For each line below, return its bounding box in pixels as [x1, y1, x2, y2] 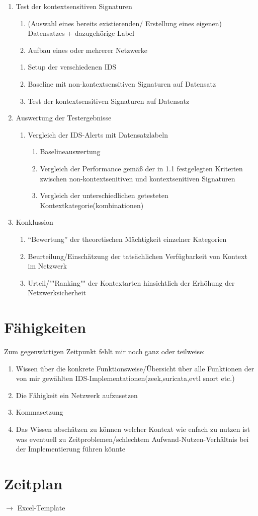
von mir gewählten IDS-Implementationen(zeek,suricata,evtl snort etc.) [16, 373, 235, 383]
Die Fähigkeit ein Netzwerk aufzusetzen [16, 390, 138, 400]
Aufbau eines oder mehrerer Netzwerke [28, 44, 148, 55]
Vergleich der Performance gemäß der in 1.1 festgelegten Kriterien [40, 163, 243, 173]
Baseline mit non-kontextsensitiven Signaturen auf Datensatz [28, 78, 216, 89]
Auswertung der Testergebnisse [16, 112, 112, 123]
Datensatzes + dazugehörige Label [28, 28, 134, 38]
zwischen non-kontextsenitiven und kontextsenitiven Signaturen [40, 173, 235, 183]
